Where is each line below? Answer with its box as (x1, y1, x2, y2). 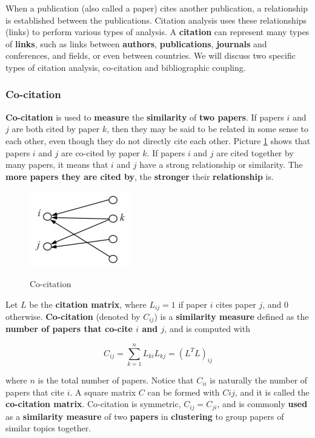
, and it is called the (234, 385, 310, 398)
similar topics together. (5, 422, 91, 434)
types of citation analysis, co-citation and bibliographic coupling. (5, 61, 246, 73)
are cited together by (216, 146, 294, 159)
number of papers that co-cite (5, 322, 133, 335)
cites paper (216, 297, 256, 310)
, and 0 (262, 297, 288, 310)
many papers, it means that (5, 158, 108, 171)
